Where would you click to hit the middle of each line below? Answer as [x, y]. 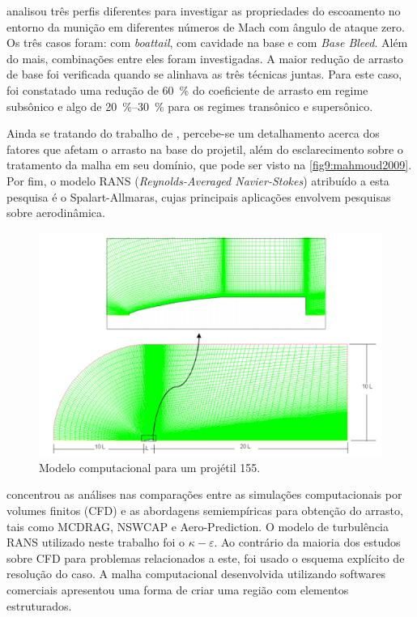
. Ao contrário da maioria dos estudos [307, 542]
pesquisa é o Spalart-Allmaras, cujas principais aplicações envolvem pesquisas [199, 196]
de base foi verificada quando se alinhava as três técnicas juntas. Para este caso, [204, 74]
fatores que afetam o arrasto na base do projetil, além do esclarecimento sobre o [205, 149]
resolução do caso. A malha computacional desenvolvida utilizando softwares [196, 574]
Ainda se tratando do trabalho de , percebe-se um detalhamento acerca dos [193, 133]
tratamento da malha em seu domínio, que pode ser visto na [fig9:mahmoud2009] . [209, 165]
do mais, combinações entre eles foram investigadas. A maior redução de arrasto [205, 58]
